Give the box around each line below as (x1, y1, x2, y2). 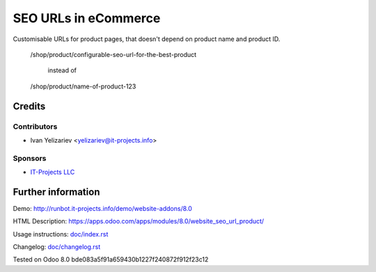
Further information (13, 186, 100, 198)
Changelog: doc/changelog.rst (13, 243, 101, 251)
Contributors (13, 122, 58, 131)
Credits (13, 100, 46, 112)
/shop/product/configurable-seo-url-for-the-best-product (30, 50, 197, 58)
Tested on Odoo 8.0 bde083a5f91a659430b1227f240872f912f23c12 (13, 255, 209, 264)
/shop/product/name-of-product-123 (30, 82, 136, 90)
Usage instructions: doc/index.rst (13, 230, 109, 238)
